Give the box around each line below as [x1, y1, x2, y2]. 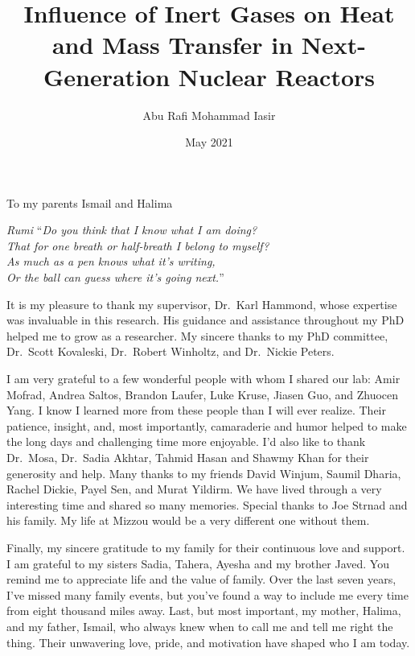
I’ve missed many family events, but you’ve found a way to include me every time [6, 586, 409, 603]
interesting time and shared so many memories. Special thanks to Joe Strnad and [6, 496, 408, 513]
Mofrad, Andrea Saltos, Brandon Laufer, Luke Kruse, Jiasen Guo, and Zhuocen [6, 386, 399, 402]
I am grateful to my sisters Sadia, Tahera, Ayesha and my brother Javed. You [6, 555, 389, 571]
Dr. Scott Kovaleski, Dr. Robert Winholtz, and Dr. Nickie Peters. [6, 343, 335, 360]
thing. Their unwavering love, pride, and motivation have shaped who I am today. [6, 633, 410, 650]
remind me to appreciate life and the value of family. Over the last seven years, [6, 571, 397, 588]
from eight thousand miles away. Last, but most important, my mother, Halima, [6, 602, 401, 619]
